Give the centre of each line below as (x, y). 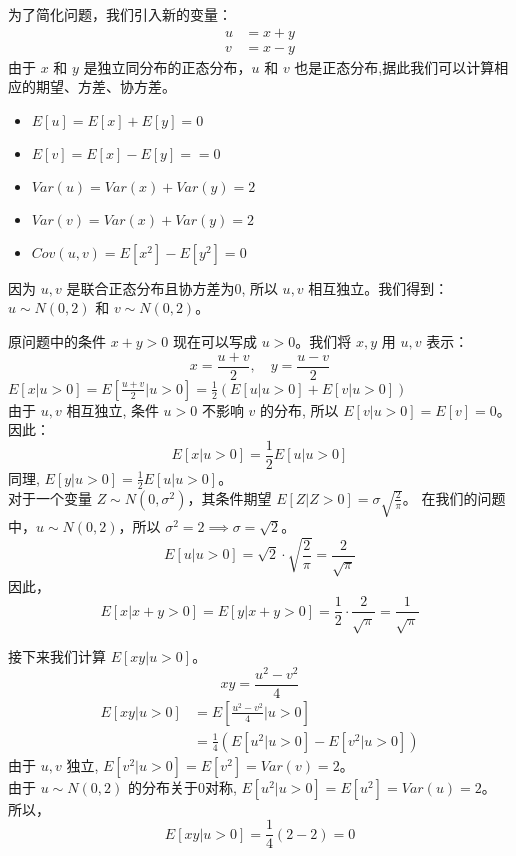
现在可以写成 (215, 341)
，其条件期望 (229, 497)
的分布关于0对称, (182, 786)
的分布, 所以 (299, 409)
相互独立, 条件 (112, 409)
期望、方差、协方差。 (105, 86)
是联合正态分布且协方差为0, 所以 (172, 287)
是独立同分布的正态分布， (167, 66)
